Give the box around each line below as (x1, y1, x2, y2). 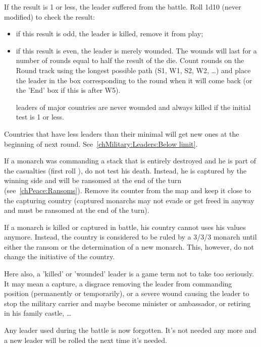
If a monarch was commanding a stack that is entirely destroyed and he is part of (4, 155, 256, 166)
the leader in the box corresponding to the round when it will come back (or (16, 75, 252, 85)
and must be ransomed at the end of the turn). (4, 205, 149, 215)
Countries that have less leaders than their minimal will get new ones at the (4, 128, 239, 139)
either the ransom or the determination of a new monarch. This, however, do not (4, 241, 254, 252)
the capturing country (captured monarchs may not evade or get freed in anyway (4, 195, 254, 205)
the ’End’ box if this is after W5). (16, 85, 121, 95)
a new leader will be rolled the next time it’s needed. (4, 334, 167, 345)
